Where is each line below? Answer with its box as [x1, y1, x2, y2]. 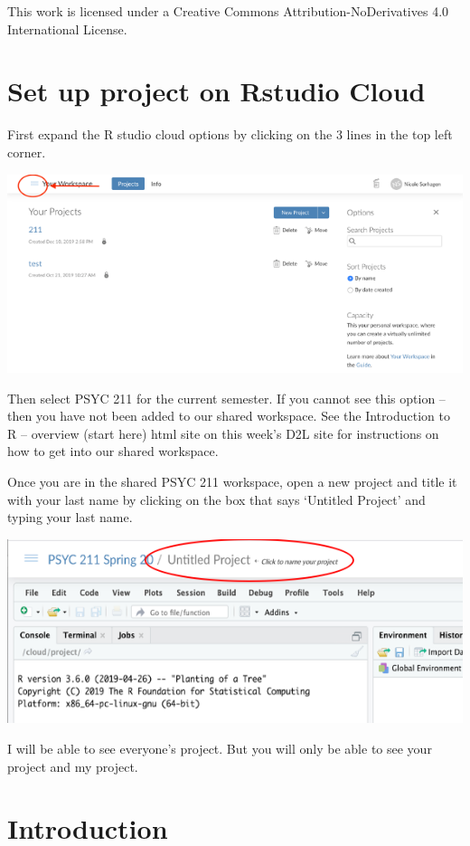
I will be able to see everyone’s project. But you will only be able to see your [7, 739, 432, 758]
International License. [7, 19, 127, 38]
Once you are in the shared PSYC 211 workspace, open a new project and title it [7, 471, 457, 490]
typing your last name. [7, 508, 133, 527]
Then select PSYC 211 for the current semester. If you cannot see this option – [7, 388, 446, 407]
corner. [7, 142, 46, 161]
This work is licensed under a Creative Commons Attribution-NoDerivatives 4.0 [7, 2, 449, 20]
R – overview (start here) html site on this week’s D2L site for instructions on [7, 423, 439, 442]
